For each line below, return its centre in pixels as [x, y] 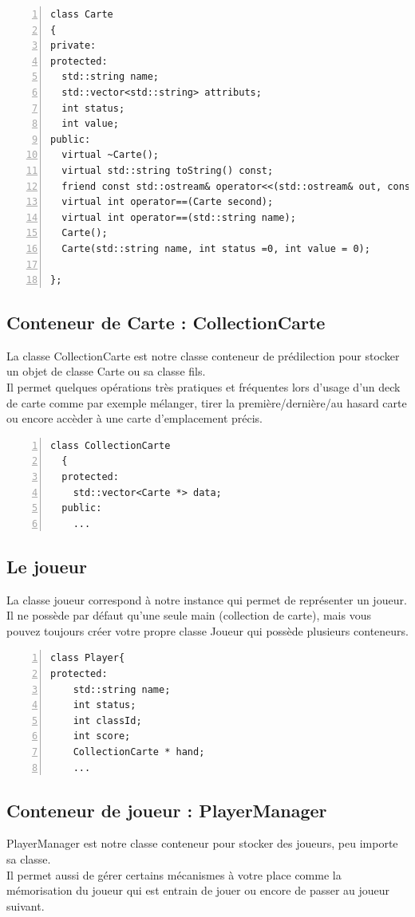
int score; [102, 736]
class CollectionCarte [111, 445]
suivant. [26, 905]
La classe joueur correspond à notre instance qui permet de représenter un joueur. [207, 599]
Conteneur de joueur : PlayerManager [167, 810]
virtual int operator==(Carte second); [168, 202]
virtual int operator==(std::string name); [179, 217]
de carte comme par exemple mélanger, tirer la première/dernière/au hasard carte [207, 402]
